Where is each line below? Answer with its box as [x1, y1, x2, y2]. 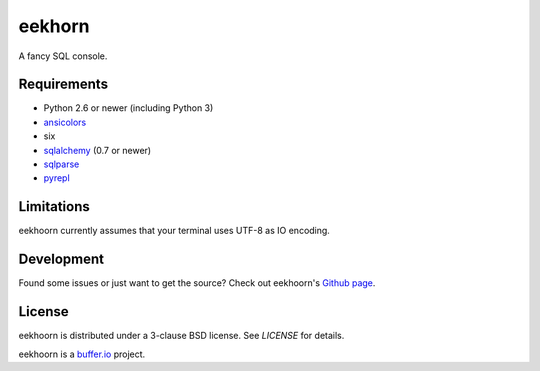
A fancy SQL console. [18, 50, 108, 62]
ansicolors [43, 116, 87, 128]
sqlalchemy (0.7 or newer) [43, 144, 152, 156]
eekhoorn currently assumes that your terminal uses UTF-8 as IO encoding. [18, 225, 330, 237]
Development [18, 251, 105, 268]
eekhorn [18, 15, 90, 37]
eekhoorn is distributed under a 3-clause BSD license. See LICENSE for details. [18, 330, 345, 342]
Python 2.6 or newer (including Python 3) [43, 102, 214, 114]
